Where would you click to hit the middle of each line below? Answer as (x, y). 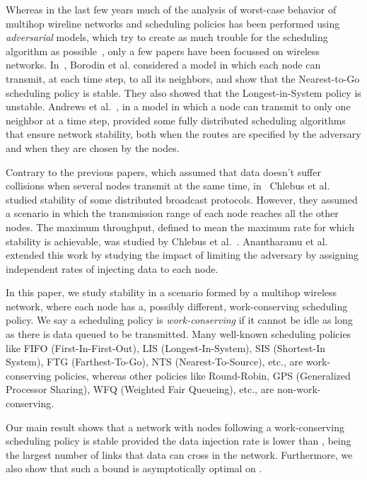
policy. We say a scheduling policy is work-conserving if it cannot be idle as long (179, 320)
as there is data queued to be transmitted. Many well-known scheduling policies (179, 334)
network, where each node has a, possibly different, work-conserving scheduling (177, 306)
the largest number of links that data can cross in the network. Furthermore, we (179, 454)
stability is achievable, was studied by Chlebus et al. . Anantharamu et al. (167, 241)
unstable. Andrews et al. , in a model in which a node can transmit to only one (178, 106)
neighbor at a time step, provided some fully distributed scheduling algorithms (176, 120)
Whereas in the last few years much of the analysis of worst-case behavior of (171, 9)
